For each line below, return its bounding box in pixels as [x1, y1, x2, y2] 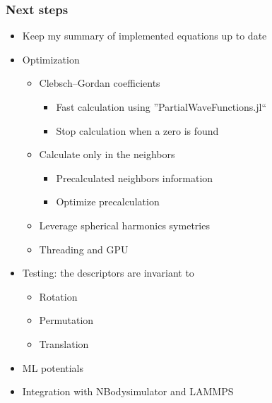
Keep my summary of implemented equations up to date [22, 28, 267, 43]
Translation [39, 336, 89, 351]
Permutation [39, 313, 94, 327]
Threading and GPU [39, 241, 129, 256]
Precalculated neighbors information [56, 170, 213, 185]
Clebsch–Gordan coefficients [39, 76, 160, 90]
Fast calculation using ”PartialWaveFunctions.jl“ [56, 100, 267, 114]
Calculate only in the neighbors [39, 147, 175, 162]
